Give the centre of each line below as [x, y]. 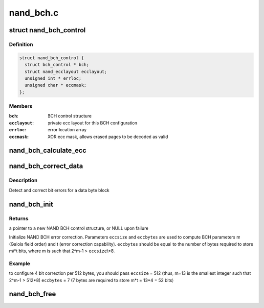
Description [23, 180]
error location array [67, 130]
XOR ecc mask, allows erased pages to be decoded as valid [108, 137]
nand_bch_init [31, 204]
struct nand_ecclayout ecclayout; [66, 71]
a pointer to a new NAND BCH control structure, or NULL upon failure [79, 228]
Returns [19, 218]
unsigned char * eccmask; [55, 85]
